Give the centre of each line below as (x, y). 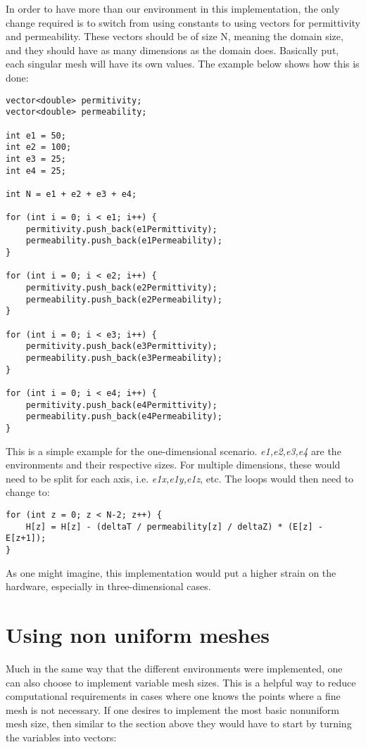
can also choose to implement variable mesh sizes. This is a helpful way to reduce (181, 682)
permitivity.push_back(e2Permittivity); (121, 288)
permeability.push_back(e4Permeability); (124, 417)
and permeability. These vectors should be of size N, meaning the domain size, (175, 36)
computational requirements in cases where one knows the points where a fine (173, 696)
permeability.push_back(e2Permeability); (124, 299)
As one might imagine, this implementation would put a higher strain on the (171, 572)
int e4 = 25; (36, 171)
